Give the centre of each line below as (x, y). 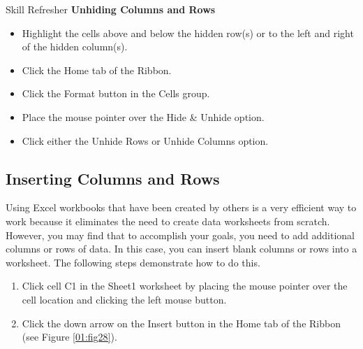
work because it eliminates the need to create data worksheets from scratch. (168, 221)
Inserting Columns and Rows (113, 178)
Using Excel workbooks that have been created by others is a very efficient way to (181, 207)
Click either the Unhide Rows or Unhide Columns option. (145, 140)
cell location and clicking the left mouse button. (124, 299)
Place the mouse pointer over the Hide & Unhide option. (143, 116)
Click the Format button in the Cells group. (116, 93)
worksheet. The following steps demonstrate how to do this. (133, 262)
